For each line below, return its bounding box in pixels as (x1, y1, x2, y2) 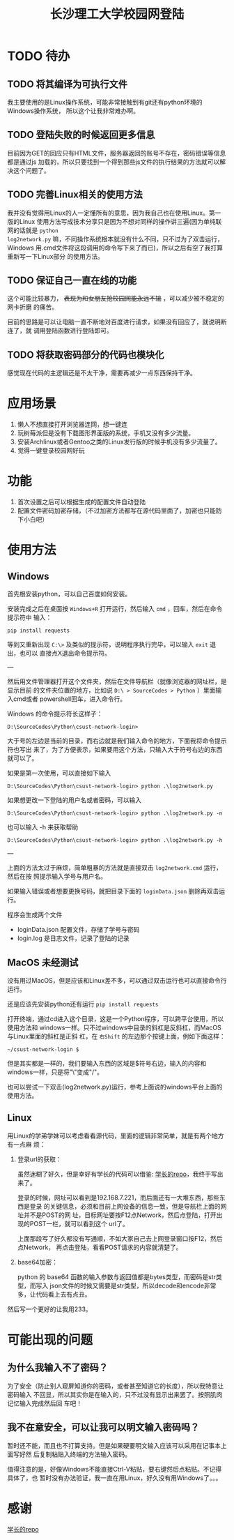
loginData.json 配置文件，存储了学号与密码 (17, 926, 140, 934)
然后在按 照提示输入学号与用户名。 (7, 873, 107, 881)
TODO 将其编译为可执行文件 (7, 78, 127, 90)
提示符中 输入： (7, 613, 52, 621)
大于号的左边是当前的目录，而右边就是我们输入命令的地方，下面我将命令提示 (7, 737, 227, 745)
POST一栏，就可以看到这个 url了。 (29, 1219, 129, 1228)
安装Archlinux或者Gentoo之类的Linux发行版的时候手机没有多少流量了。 (17, 437, 221, 446)
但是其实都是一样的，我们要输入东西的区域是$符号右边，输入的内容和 (7, 1059, 207, 1067)
